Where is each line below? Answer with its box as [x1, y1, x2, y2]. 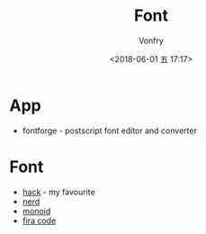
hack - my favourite [22, 186, 96, 197]
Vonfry [138, 35, 165, 46]
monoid [22, 205, 51, 216]
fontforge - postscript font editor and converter [22, 125, 198, 136]
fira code [22, 215, 57, 226]
